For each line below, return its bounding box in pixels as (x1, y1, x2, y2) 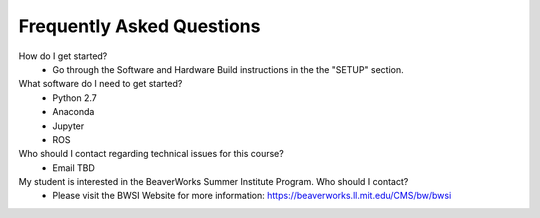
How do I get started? (18, 50, 108, 62)
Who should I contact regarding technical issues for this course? (18, 148, 284, 160)
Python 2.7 (52, 91, 97, 104)
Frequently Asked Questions (18, 15, 261, 37)
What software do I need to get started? (18, 78, 183, 90)
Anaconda (52, 106, 95, 118)
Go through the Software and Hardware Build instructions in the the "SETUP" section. (52, 63, 404, 75)
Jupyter (52, 120, 85, 132)
